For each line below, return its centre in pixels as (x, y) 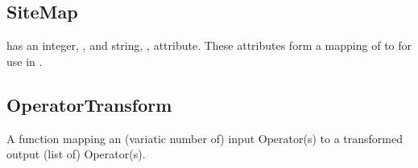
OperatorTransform (89, 104)
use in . (25, 61)
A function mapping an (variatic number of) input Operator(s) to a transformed (205, 138)
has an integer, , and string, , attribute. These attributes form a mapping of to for (209, 45)
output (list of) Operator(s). (76, 154)
